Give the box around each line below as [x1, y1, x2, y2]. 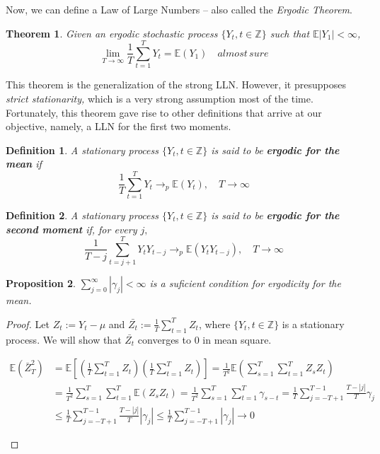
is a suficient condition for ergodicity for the [149, 276, 341, 291]
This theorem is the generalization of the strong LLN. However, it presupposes [6, 77, 346, 92]
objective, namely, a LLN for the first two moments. [6, 119, 231, 134]
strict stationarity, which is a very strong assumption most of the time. [6, 91, 313, 105]
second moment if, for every [6, 221, 137, 236]
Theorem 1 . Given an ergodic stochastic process [6, 25, 218, 40]
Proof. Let [6, 316, 50, 331]
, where [198, 316, 231, 331]
